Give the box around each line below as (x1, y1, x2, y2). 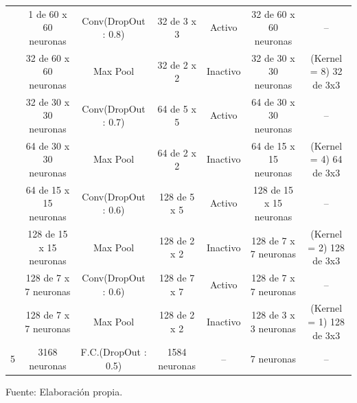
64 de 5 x (157, 101, 196, 115)
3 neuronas (250, 321, 297, 335)
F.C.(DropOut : (80, 345, 147, 359)
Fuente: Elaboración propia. (5, 384, 123, 399)
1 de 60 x (28, 6, 67, 21)
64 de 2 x (157, 145, 196, 159)
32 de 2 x (157, 57, 196, 71)
